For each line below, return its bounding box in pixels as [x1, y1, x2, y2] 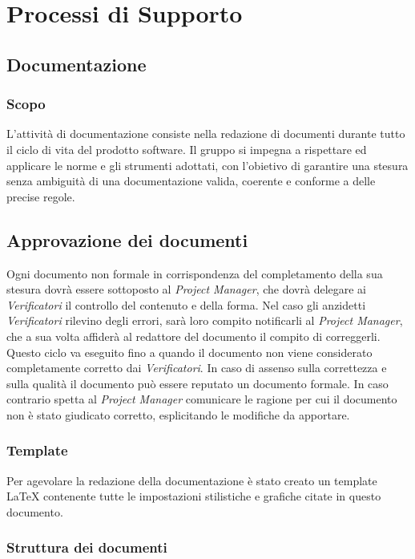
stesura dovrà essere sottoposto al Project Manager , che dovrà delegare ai [6, 281, 366, 298]
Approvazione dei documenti [6, 227, 248, 252]
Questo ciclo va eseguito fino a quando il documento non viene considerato [6, 343, 373, 360]
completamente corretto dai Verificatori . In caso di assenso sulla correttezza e [6, 359, 387, 376]
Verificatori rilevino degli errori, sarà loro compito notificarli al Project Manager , [6, 312, 403, 329]
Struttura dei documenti [6, 537, 167, 557]
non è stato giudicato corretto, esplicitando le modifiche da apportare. [6, 406, 350, 423]
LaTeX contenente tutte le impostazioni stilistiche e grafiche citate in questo [6, 488, 381, 504]
